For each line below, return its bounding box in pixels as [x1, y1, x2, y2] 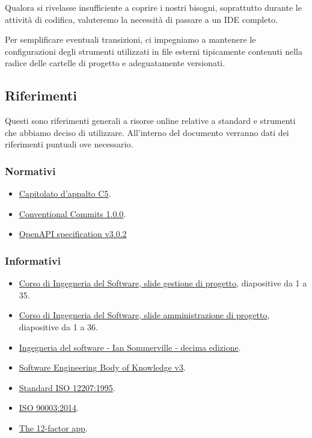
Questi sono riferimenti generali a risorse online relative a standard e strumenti [5, 114, 296, 127]
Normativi [5, 163, 56, 178]
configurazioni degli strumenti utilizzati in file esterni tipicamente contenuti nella [5, 45, 302, 57]
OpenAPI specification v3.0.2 [19, 227, 127, 240]
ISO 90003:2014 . [19, 401, 79, 414]
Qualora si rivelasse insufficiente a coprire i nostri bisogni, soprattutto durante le [5, 1, 302, 13]
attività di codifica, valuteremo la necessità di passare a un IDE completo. [5, 13, 278, 25]
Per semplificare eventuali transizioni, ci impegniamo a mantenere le [5, 33, 256, 46]
